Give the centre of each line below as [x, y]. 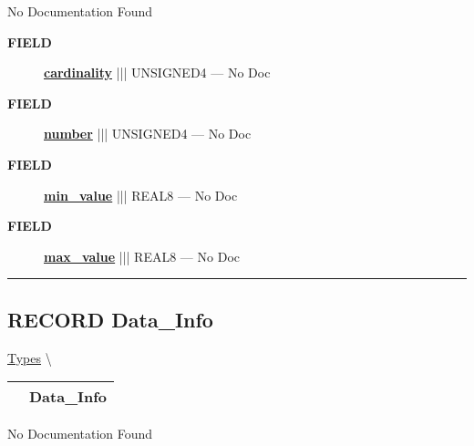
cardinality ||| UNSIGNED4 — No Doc [157, 73]
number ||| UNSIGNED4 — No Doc [148, 134]
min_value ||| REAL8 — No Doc [141, 195]
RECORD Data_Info [110, 319]
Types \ [30, 357]
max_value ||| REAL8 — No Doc [142, 256]
